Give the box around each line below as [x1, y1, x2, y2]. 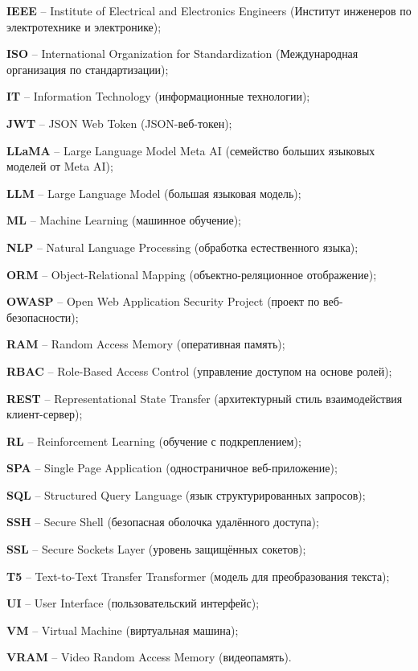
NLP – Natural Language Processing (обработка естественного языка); [6, 238, 359, 255]
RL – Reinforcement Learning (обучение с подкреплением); [6, 432, 301, 449]
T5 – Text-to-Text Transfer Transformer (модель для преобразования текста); [6, 567, 390, 584]
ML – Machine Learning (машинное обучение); [6, 212, 241, 228]
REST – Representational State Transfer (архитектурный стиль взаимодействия [6, 389, 403, 406]
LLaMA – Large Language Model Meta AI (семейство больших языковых [6, 142, 375, 158]
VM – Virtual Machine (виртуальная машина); [6, 621, 239, 638]
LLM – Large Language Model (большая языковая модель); [6, 184, 301, 201]
